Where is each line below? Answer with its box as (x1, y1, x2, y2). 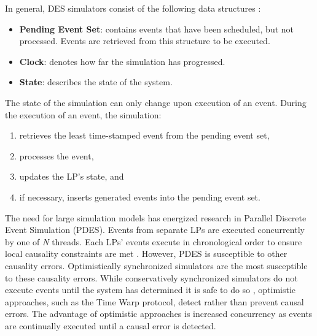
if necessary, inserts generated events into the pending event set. (19, 190, 260, 203)
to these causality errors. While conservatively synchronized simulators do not (5, 271, 298, 284)
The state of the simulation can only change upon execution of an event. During (5, 96, 307, 109)
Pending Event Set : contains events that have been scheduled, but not (19, 22, 294, 35)
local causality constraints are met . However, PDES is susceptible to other (5, 247, 288, 260)
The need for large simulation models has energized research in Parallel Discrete (5, 211, 307, 224)
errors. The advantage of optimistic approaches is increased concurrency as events (5, 307, 313, 320)
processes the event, (19, 149, 94, 162)
